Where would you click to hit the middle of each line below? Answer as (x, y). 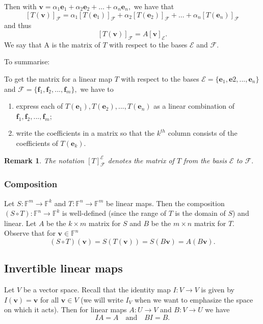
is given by (218, 290)
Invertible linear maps (63, 268)
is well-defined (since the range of (114, 213)
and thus (18, 25)
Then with (20, 6)
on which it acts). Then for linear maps (65, 309)
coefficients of (37, 143)
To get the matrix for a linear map (58, 78)
